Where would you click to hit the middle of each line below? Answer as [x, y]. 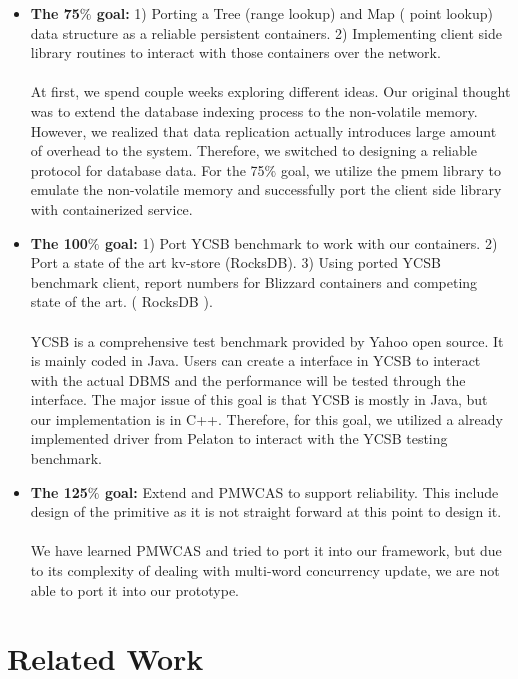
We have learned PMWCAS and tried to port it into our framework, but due [266, 550]
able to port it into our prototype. [135, 589]
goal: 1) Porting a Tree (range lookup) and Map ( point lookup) [294, 13]
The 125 [59, 491]
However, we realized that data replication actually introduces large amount [263, 130]
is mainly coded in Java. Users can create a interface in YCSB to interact [255, 360]
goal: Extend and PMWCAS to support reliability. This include [301, 491]
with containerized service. [111, 208]
